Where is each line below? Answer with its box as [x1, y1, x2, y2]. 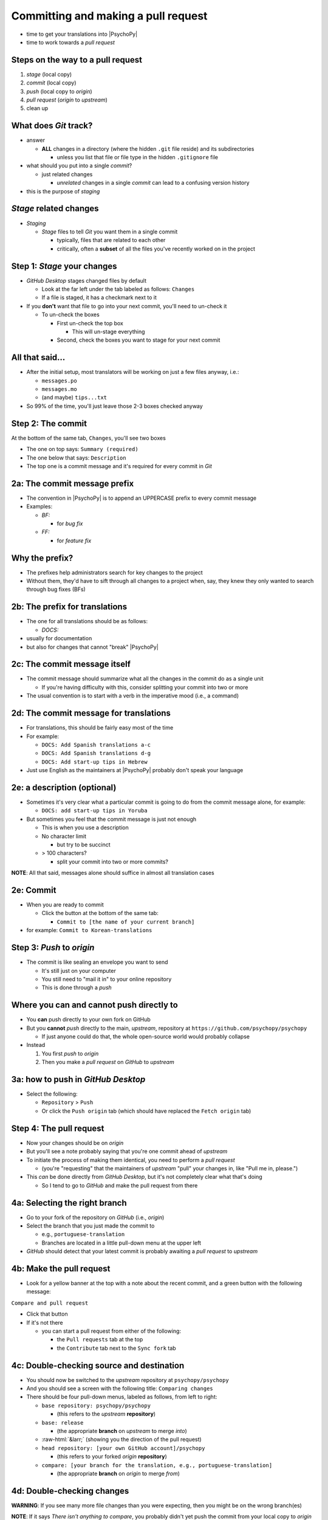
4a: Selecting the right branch [11, 1198, 127, 1208]
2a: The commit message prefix [11, 478, 134, 489]
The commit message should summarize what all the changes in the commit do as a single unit [26, 675, 264, 682]
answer [26, 137, 46, 144]
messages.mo [41, 386, 77, 393]
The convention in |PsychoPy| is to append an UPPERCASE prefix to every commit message [26, 494, 257, 502]
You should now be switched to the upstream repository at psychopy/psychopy [26, 1376, 229, 1383]
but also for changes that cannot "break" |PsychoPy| [26, 643, 159, 651]
